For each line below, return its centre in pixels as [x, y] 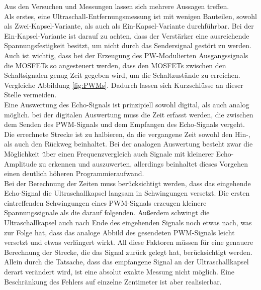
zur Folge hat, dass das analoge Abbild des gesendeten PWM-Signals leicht [119, 232]
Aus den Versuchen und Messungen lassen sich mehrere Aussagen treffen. [117, 6]
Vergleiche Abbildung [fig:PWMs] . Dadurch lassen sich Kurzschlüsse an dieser [124, 85]
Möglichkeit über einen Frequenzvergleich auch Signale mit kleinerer [109, 153]
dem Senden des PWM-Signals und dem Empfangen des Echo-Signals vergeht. [124, 124]
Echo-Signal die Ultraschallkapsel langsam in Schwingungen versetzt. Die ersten [127, 193]
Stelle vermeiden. [30, 95]
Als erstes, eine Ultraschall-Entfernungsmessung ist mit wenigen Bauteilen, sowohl [130, 16]
